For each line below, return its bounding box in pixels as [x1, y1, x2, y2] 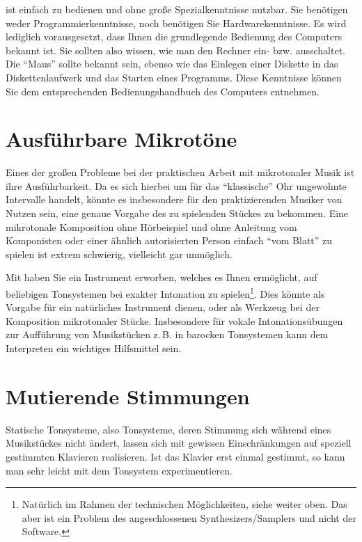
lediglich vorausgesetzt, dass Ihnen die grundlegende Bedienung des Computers [6, 29, 342, 44]
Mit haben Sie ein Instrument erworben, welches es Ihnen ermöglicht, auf [6, 270, 317, 285]
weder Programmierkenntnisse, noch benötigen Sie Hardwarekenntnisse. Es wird [6, 15, 347, 30]
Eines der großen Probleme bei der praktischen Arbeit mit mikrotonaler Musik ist [6, 165, 355, 180]
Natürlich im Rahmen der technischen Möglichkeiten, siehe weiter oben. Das [22, 497, 347, 511]
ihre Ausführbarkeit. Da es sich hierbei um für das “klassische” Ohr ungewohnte [6, 178, 347, 193]
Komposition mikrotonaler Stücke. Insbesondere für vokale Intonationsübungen [6, 313, 343, 328]
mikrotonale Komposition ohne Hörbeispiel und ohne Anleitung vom [6, 219, 297, 234]
